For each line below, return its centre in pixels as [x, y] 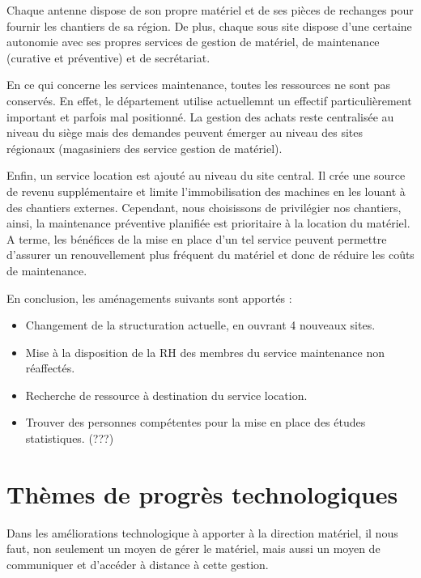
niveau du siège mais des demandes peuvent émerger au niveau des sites [185, 132]
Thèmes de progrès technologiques [202, 493]
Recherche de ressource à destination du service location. [166, 395]
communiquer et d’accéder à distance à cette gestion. [138, 564]
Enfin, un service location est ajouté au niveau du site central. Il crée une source [206, 175]
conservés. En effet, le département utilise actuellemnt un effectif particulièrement [209, 100]
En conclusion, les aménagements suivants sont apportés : [149, 297]
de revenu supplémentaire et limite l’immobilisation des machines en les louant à [206, 191]
